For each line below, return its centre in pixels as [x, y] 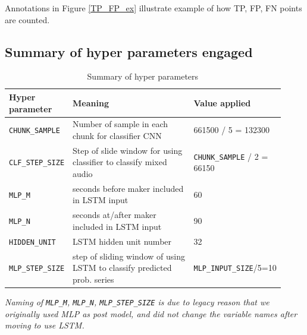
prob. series [93, 279]
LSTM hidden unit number [122, 241]
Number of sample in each [120, 124]
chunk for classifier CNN [117, 136]
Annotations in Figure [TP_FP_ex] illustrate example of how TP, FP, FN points [153, 8]
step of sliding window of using [129, 256]
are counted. [27, 19]
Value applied [222, 102]
